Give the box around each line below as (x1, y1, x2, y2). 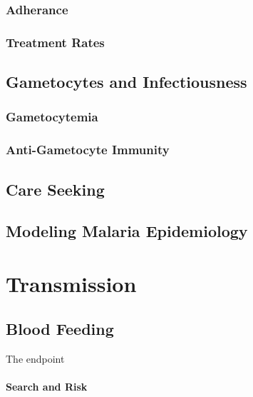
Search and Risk (6, 379, 88, 394)
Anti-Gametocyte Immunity (6, 141, 170, 159)
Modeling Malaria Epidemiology (6, 220, 248, 242)
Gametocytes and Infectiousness (6, 71, 247, 93)
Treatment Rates (6, 33, 105, 51)
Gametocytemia (6, 108, 98, 126)
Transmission (6, 268, 137, 298)
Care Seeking (6, 178, 105, 200)
